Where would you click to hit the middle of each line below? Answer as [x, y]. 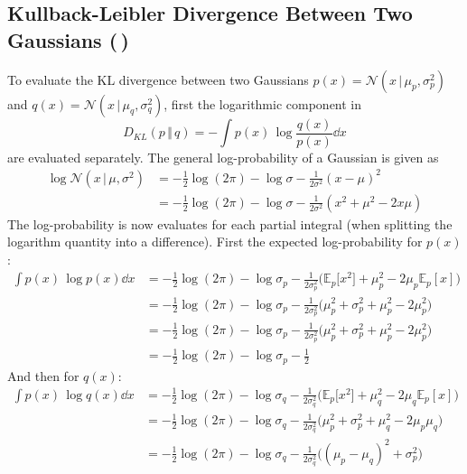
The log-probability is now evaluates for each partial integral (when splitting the [230, 223]
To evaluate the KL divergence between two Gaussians [158, 79]
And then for [43, 375]
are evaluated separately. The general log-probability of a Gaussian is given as [223, 157]
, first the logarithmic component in [263, 103]
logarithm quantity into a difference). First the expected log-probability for [215, 242]
